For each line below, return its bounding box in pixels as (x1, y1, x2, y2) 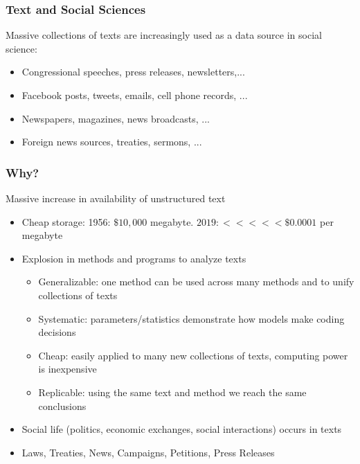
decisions (38, 325, 76, 339)
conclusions (38, 398, 87, 413)
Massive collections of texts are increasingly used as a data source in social (6, 28, 322, 42)
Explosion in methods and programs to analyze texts (21, 251, 246, 265)
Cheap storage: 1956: (21, 214, 111, 229)
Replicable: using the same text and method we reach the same (38, 384, 307, 399)
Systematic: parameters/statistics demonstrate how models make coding (38, 311, 345, 325)
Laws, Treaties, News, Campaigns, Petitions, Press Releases (21, 445, 275, 459)
